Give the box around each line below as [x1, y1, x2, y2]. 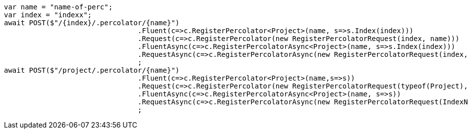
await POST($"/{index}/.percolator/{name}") [4, 19, 180, 27]
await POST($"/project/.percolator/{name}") [4, 66, 180, 74]
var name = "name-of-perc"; [4, 3, 113, 11]
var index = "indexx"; [4, 11, 92, 19]
